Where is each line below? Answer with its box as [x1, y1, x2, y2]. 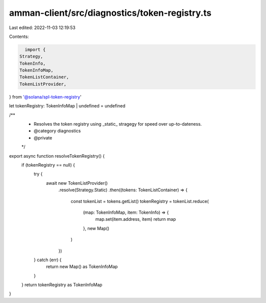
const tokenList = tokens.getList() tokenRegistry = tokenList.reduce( [70, 198, 209, 204]
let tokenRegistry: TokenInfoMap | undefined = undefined [9, 103, 126, 109]
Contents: [9, 34, 29, 39]
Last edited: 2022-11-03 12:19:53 [9, 25, 76, 31]
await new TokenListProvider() [46, 180, 108, 186]
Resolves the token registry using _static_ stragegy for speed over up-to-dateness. [33, 121, 202, 127]
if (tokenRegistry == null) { [21, 162, 75, 168]
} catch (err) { [33, 257, 62, 263]
